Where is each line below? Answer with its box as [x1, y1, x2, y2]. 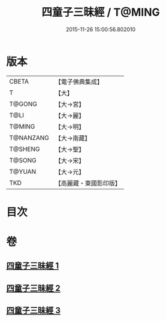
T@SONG [9, 156, 37, 164]
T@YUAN [9, 167, 37, 176]
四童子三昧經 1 [6, 261, 59, 271]
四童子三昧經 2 [6, 283, 61, 293]
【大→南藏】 [55, 133, 91, 142]
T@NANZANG [9, 133, 50, 142]
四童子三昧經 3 [6, 305, 61, 316]
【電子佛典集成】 [55, 78, 104, 86]
